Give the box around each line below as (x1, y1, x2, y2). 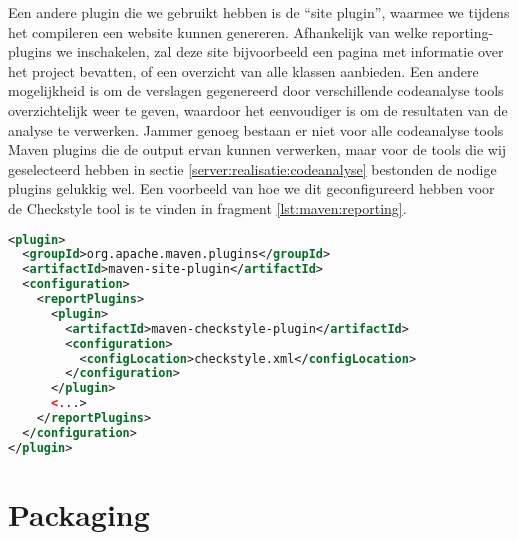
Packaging (8, 493, 150, 534)
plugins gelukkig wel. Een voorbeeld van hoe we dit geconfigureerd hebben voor (8, 178, 495, 199)
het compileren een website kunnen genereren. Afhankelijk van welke (8, 21, 428, 42)
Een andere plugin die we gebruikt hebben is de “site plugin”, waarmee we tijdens (8, 2, 510, 22)
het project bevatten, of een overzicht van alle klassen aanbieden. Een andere (8, 60, 479, 81)
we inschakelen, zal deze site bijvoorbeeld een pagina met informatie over (56, 41, 504, 62)
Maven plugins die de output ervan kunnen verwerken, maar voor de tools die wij (8, 139, 507, 160)
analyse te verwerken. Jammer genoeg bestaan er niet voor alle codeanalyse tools (8, 119, 504, 140)
